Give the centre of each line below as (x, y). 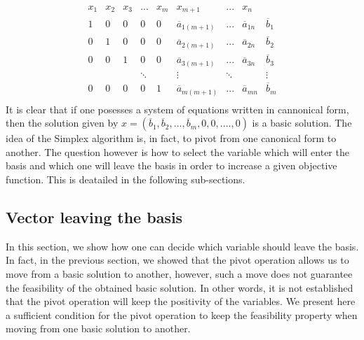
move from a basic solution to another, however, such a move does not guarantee (179, 273)
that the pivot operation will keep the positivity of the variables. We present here (181, 301)
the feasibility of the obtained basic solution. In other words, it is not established (180, 287)
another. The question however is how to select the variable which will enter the (177, 151)
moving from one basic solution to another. (98, 328)
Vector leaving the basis (94, 217)
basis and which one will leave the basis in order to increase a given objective (171, 165)
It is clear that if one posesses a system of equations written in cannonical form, (177, 109)
